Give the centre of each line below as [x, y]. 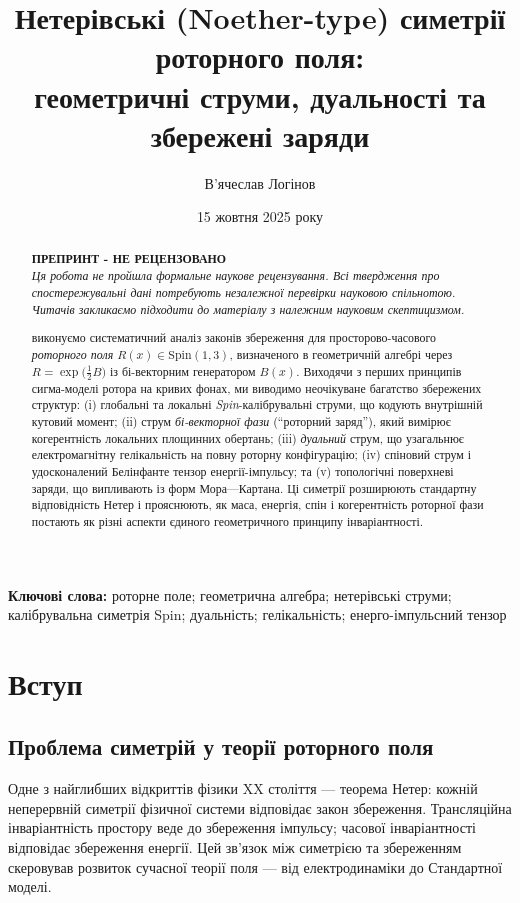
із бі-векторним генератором [183, 370]
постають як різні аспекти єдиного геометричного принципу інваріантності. [227, 520]
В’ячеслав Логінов [260, 182]
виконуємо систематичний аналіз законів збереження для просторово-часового [234, 337]
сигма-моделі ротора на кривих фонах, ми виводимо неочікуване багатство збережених [256, 387]
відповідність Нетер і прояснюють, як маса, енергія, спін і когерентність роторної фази [257, 504]
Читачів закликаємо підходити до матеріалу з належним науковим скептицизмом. [248, 308]
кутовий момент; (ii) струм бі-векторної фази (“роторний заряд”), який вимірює [241, 420]
